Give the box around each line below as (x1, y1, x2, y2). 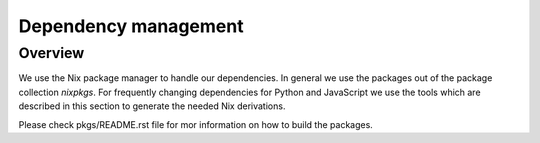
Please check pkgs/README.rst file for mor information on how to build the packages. (18, 118, 374, 130)
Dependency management (18, 15, 244, 37)
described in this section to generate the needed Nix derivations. (18, 100, 286, 112)
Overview (18, 44, 85, 62)
